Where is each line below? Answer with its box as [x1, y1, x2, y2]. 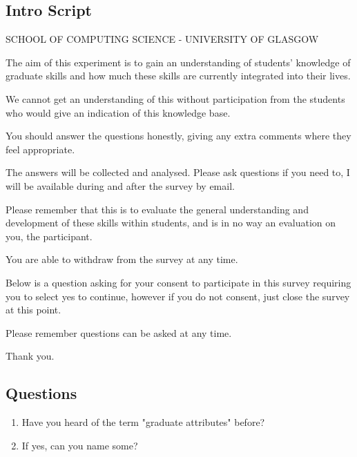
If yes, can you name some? [21, 438, 138, 452]
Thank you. [6, 349, 55, 363]
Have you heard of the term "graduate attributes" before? [21, 415, 265, 429]
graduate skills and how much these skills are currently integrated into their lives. [6, 68, 351, 83]
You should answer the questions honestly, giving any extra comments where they [6, 128, 351, 143]
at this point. [6, 302, 61, 317]
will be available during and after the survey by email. [6, 178, 235, 193]
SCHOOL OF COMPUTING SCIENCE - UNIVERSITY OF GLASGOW [6, 32, 319, 46]
